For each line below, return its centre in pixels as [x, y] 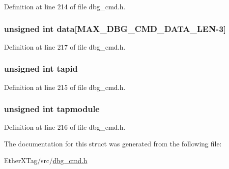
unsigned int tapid [41, 69]
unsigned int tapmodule [52, 109]
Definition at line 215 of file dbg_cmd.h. [65, 87]
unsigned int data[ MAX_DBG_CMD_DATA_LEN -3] [115, 28]
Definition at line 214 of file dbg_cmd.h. [65, 6]
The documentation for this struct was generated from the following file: [113, 144]
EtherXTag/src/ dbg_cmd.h [46, 160]
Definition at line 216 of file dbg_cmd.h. [65, 127]
